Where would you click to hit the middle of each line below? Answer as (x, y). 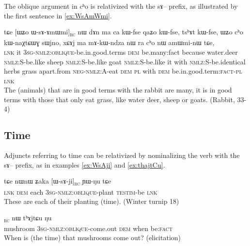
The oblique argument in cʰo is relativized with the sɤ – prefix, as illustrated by (121, 6)
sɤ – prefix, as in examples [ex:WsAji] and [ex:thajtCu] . (85, 164)
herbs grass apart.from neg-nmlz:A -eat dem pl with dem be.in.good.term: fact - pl (123, 71)
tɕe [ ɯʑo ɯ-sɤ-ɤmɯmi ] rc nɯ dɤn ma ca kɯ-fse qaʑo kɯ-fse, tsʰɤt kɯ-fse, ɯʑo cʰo (124, 32)
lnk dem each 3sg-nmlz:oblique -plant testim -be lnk (81, 192)
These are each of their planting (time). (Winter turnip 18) (92, 201)
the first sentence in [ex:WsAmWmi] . (58, 15)
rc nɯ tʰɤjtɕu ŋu (28, 218)
